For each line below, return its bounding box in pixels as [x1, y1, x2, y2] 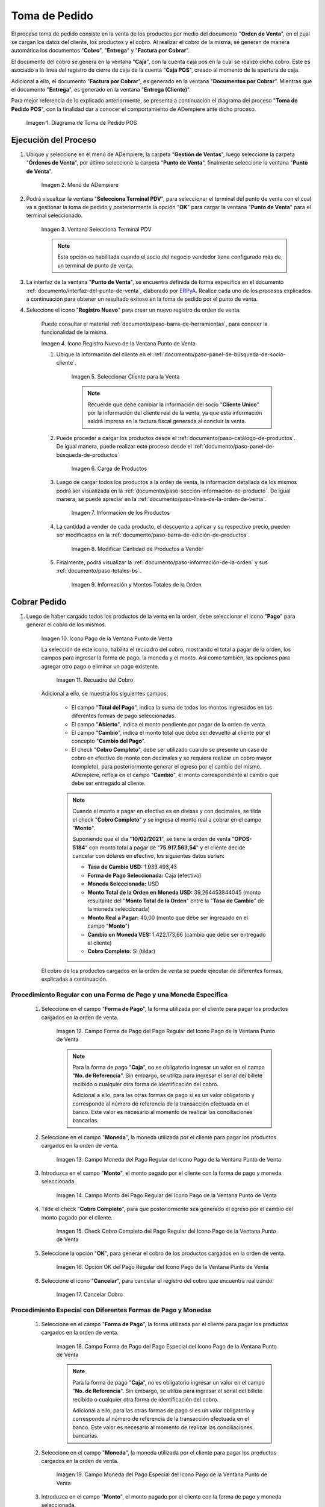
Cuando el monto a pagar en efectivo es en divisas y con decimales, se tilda [72, 808, 261, 815]
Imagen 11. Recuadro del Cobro [56, 676, 134, 684]
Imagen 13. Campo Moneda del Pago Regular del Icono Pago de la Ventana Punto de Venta [56, 1156, 282, 1163]
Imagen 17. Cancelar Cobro [56, 1291, 123, 1298]
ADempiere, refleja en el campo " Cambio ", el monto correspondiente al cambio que [71, 771, 279, 778]
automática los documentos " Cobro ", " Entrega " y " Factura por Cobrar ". [11, 47, 190, 54]
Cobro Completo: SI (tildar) [87, 948, 156, 955]
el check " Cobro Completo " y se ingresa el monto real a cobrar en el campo [72, 816, 262, 823]
